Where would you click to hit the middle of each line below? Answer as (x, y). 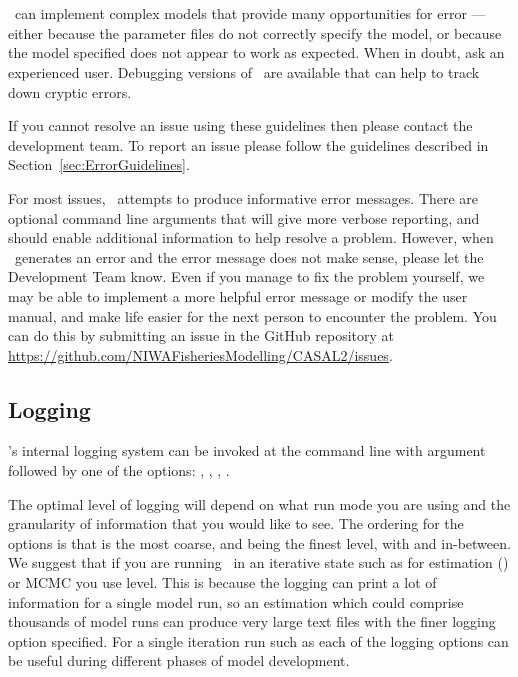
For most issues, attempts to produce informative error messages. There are (243, 197)
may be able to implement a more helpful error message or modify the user (238, 295)
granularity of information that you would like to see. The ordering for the (236, 523)
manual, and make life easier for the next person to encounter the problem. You (252, 315)
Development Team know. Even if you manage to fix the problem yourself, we (246, 276)
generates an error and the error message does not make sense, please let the (249, 256)
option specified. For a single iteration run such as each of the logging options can (258, 640)
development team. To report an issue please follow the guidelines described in (248, 144)
